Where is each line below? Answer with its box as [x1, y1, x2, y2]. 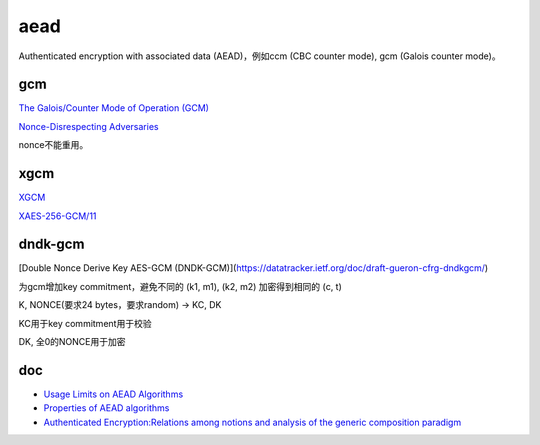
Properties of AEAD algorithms [43, 402, 170, 414]
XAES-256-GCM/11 [18, 210, 97, 222]
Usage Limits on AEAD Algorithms [43, 388, 184, 400]
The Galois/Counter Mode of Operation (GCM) [18, 102, 210, 114]
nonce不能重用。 [18, 139, 89, 151]
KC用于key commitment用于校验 [18, 317, 152, 329]
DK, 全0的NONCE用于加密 [18, 336, 126, 347]
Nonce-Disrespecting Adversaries [18, 120, 159, 132]
